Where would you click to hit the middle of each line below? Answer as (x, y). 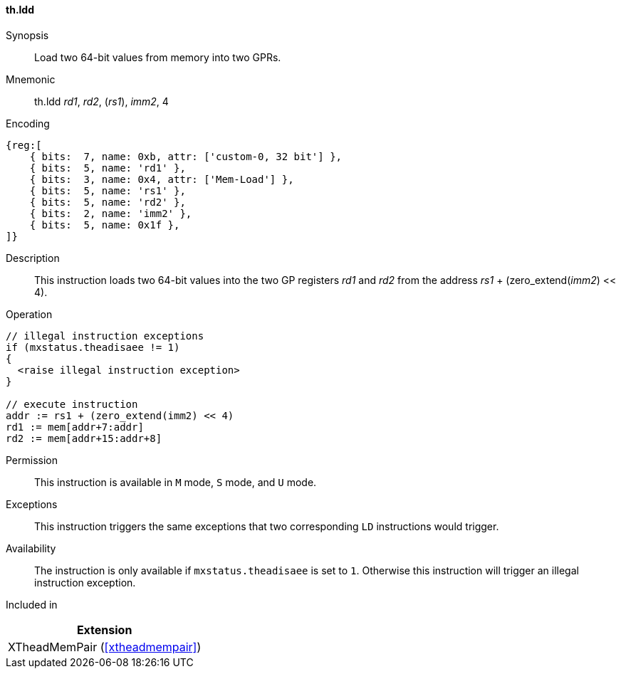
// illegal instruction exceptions (105, 336)
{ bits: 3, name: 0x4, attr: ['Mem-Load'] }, (162, 179)
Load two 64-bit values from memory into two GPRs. (158, 57)
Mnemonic (31, 79)
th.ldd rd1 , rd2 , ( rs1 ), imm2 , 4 (101, 101)
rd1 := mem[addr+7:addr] (75, 427)
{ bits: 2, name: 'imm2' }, (111, 213)
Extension (104, 630)
